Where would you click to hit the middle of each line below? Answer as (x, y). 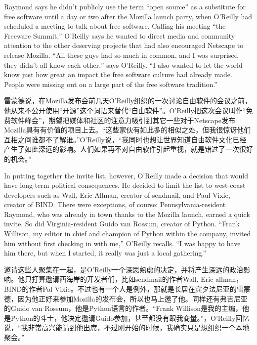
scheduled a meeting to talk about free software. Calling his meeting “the (115, 26)
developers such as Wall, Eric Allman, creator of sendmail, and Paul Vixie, (117, 194)
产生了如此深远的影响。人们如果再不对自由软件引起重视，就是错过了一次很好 (128, 149)
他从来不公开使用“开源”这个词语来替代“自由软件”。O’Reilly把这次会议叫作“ (125, 110)
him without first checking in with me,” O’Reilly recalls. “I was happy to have (122, 243)
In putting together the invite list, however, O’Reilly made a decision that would (126, 175)
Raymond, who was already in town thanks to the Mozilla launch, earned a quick (127, 214)
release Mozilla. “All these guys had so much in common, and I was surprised (121, 55)
